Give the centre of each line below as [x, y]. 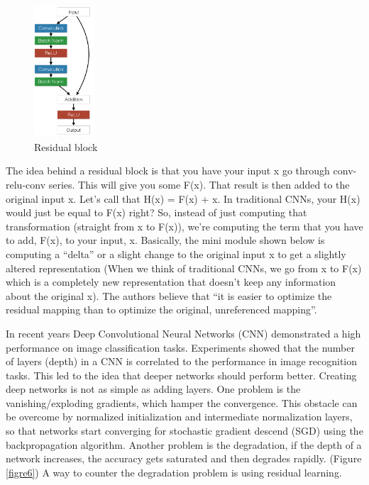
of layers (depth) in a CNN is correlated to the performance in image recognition [182, 361]
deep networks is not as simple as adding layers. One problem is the [153, 389]
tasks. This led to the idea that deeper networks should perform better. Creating [181, 375]
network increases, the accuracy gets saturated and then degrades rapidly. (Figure [184, 458]
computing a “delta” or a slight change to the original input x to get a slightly [176, 253]
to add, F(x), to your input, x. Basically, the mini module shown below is [165, 240]
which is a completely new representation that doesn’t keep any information [171, 282]
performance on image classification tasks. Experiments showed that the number [180, 347]
